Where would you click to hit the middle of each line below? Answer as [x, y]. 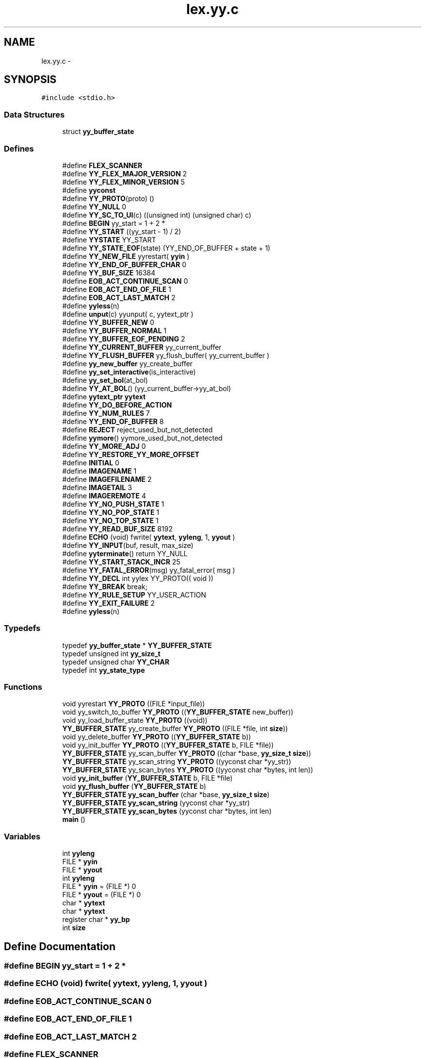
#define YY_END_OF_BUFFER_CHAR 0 [124, 264]
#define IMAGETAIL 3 [97, 487]
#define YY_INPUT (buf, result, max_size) [128, 545]
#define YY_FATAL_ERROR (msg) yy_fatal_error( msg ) [149, 570]
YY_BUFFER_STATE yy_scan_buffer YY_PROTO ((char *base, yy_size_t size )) [187, 753]
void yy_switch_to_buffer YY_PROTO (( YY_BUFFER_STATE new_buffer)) [178, 712]
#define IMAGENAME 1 [99, 471]
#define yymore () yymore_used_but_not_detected [142, 438]
